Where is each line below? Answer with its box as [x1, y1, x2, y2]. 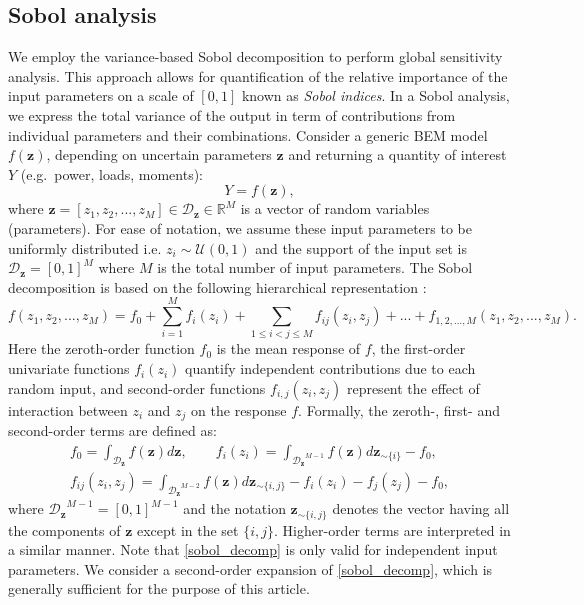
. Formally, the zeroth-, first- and [298, 399, 500, 420]
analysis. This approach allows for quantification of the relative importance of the [8, 65, 508, 86]
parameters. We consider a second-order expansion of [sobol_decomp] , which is [8, 558, 493, 579]
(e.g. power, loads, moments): [20, 163, 203, 184]
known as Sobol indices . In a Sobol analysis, [241, 85, 510, 106]
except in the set [136, 519, 239, 540]
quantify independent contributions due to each [185, 358, 476, 379]
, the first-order [371, 338, 466, 359]
